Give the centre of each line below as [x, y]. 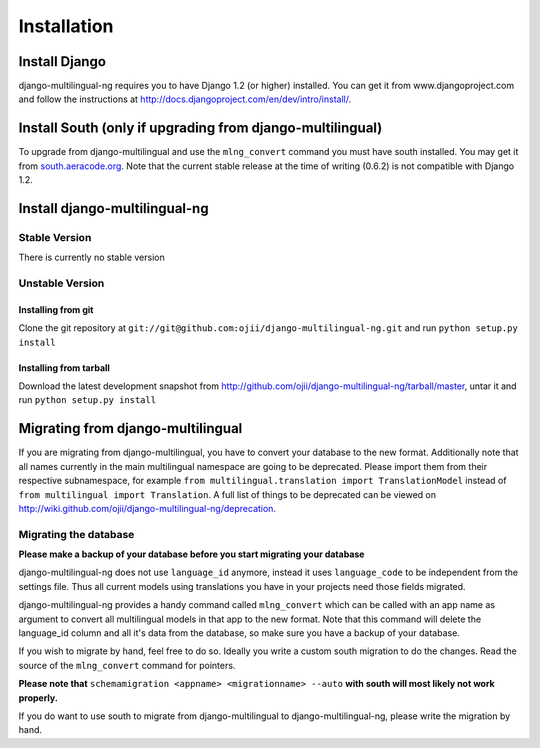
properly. [38, 697]
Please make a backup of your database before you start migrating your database [191, 554]
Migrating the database [76, 534]
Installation [66, 26]
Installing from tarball [64, 367]
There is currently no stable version [91, 257]
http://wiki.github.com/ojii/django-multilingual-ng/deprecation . [147, 508]
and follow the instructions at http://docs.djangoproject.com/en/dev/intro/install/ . [185, 99]
